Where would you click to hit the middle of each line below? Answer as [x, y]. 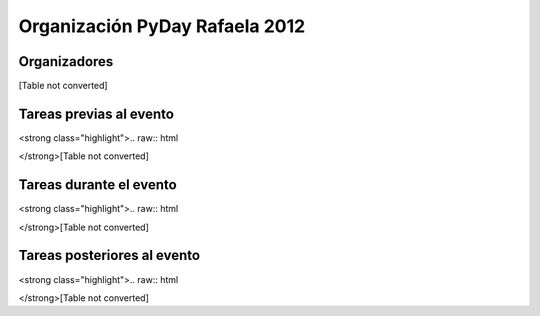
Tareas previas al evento [96, 113]
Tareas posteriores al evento [109, 255]
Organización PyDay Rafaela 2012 [162, 26]
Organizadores [66, 61]
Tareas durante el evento [97, 185]
